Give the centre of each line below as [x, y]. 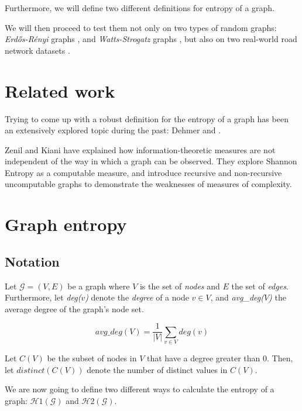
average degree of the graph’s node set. [74, 308]
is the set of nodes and [180, 286]
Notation [32, 261]
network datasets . [37, 50]
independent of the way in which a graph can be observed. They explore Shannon [151, 161]
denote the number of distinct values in [157, 369]
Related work [60, 90]
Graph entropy [66, 224]
